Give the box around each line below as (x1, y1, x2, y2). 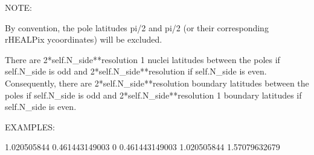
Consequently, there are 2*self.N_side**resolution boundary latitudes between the (5, 76, 309, 89)
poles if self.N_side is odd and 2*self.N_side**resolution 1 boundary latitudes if (5, 88, 302, 101)
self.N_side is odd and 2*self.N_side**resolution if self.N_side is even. (5, 65, 267, 77)
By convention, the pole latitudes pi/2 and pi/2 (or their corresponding (5, 21, 269, 34)
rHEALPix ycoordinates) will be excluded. (5, 33, 162, 46)
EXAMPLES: (5, 120, 55, 133)
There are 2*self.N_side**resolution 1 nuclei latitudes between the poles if (5, 53, 280, 65)
